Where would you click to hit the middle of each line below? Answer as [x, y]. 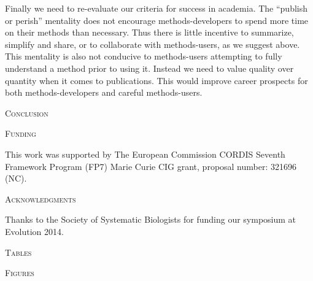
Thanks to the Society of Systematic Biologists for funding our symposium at [151, 219]
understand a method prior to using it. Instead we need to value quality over [149, 68]
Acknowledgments [41, 198]
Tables [18, 252]
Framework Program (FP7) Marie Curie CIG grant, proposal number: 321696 [151, 166]
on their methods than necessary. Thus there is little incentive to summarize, [149, 32]
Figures [20, 273]
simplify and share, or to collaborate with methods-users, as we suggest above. [153, 44]
